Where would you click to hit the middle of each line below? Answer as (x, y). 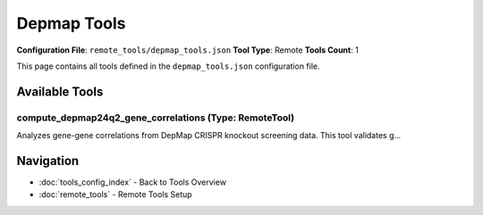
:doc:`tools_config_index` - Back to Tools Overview (133, 182)
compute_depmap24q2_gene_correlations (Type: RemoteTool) (156, 118)
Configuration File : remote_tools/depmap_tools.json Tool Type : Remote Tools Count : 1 (188, 50)
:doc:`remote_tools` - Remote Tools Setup (115, 194)
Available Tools (60, 91)
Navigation (48, 161)
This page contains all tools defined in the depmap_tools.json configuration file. (168, 66)
